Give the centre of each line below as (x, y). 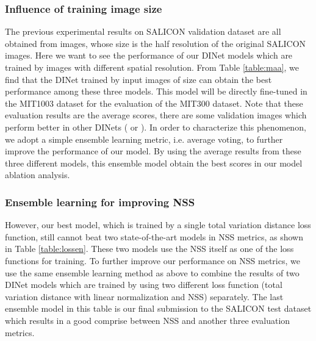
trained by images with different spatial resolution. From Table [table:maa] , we (152, 67)
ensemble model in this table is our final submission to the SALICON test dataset (158, 308)
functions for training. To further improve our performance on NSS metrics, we (153, 260)
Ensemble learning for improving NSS (100, 202)
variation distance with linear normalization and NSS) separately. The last (144, 296)
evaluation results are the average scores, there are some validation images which (156, 115)
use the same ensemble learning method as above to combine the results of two (152, 272)
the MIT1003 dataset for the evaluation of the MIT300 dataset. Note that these (154, 103)
